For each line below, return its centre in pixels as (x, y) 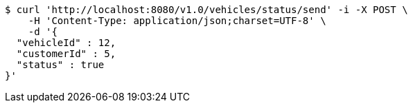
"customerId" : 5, (66, 54)
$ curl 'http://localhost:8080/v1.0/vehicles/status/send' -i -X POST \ (206, 10)
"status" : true (60, 65)
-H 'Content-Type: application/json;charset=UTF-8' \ (177, 21)
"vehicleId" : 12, (66, 43)
